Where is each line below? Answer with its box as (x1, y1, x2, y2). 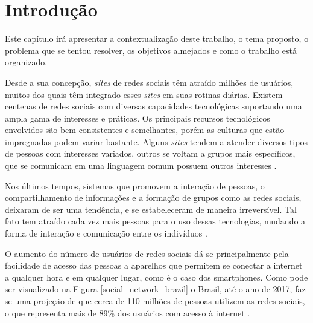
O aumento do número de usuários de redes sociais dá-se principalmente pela (5, 247, 289, 259)
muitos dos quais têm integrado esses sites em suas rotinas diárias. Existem (5, 88, 283, 100)
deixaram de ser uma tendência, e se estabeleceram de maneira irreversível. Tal (5, 203, 297, 215)
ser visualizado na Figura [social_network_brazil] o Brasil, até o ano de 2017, (5, 282, 292, 295)
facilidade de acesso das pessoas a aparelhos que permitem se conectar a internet (5, 259, 303, 272)
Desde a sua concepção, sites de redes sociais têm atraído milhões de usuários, (5, 76, 294, 88)
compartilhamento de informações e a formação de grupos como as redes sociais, (5, 191, 302, 204)
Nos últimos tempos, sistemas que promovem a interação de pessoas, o (5, 179, 265, 192)
